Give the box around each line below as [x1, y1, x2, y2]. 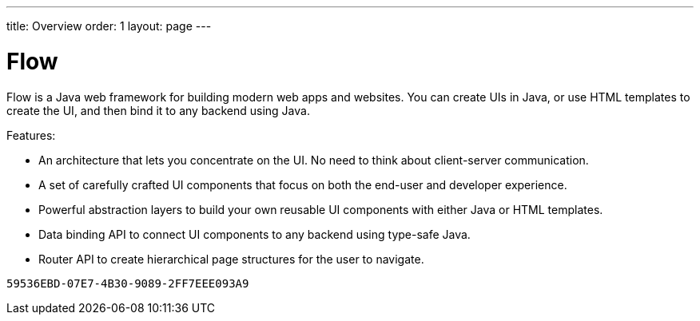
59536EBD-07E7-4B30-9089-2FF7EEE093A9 [6, 276, 249, 290]
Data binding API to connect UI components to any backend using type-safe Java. [38, 227, 471, 241]
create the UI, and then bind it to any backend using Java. [6, 103, 310, 117]
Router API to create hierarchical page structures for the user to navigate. [38, 252, 424, 266]
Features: [6, 128, 56, 142]
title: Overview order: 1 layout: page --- [6, 19, 212, 33]
